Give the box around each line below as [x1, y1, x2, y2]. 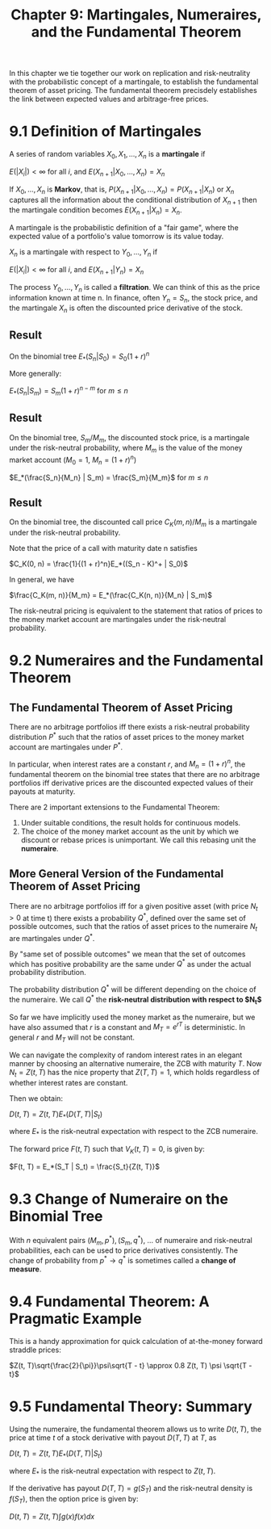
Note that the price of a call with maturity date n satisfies [9, 544, 198, 553]
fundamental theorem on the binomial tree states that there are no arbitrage [9, 770, 261, 779]
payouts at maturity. [9, 787, 76, 796]
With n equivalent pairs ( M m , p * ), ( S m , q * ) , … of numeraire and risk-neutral [9, 1233, 252, 1247]
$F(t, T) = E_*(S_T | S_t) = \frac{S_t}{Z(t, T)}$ [9, 1161, 161, 1171]
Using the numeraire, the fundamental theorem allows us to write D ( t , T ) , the [9, 1424, 262, 1434]
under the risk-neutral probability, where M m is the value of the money [9, 443, 243, 455]
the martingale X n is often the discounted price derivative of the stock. [9, 303, 243, 315]
